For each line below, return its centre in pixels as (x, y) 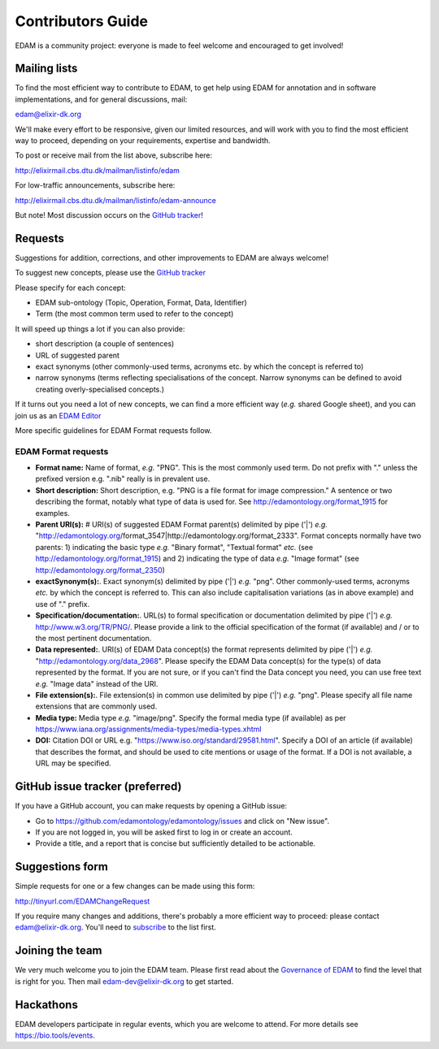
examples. (53, 513)
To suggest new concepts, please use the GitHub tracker (111, 273)
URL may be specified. (73, 763)
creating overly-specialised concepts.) (100, 389)
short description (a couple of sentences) (105, 344)
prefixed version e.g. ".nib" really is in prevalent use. (123, 479)
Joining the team (59, 951)
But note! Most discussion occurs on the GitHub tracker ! (109, 215)
